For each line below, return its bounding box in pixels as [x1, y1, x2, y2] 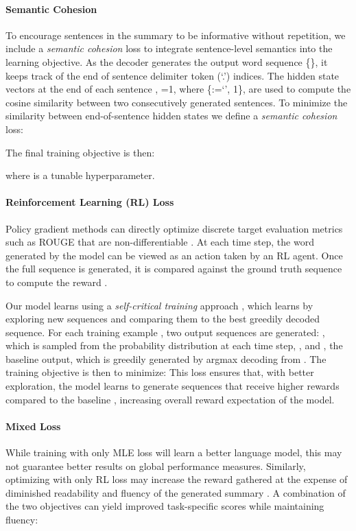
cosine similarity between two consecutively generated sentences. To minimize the [5, 95, 348, 109]
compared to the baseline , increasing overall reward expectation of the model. [5, 392, 335, 406]
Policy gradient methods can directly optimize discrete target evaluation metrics [5, 221, 343, 235]
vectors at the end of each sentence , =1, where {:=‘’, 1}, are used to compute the [5, 82, 351, 96]
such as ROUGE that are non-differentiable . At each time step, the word [5, 235, 314, 249]
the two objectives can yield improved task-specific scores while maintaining [5, 499, 324, 513]
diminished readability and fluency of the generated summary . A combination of [5, 485, 346, 499]
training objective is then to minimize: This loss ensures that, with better [5, 365, 314, 379]
